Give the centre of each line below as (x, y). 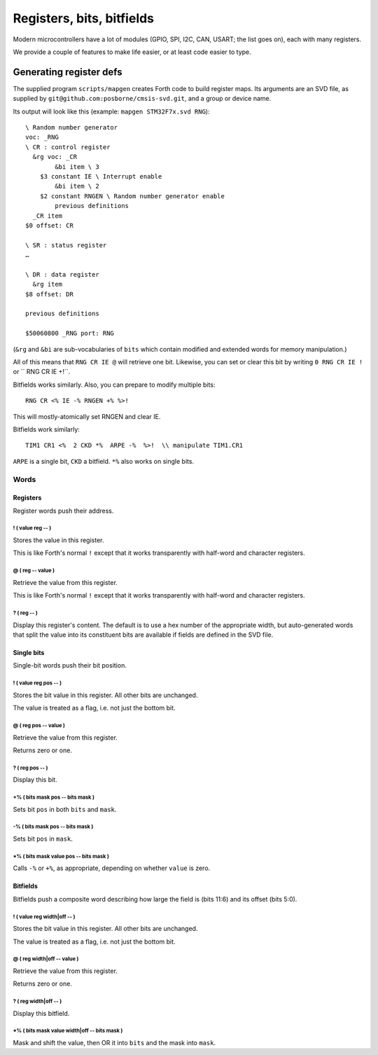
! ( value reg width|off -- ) (44, 917)
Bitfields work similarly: (47, 429)
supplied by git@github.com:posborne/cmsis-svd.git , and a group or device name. (142, 99)
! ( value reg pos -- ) (37, 683)
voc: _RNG (42, 137)
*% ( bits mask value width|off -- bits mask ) (68, 1031)
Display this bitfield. (41, 1013)
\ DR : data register (62, 274)
